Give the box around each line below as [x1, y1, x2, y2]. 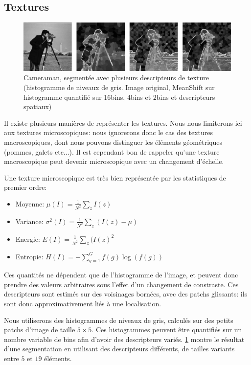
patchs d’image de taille [4, 324, 75, 335]
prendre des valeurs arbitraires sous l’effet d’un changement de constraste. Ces [4, 279, 239, 289]
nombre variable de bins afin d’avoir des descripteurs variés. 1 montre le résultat [4, 334, 245, 344]
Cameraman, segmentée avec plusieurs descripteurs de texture [23, 72, 209, 83]
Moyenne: [15, 198, 45, 208]
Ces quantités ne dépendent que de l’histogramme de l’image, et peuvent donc [4, 270, 238, 280]
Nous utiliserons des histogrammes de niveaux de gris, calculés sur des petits [4, 315, 233, 325]
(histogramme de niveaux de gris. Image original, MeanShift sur [23, 82, 215, 92]
